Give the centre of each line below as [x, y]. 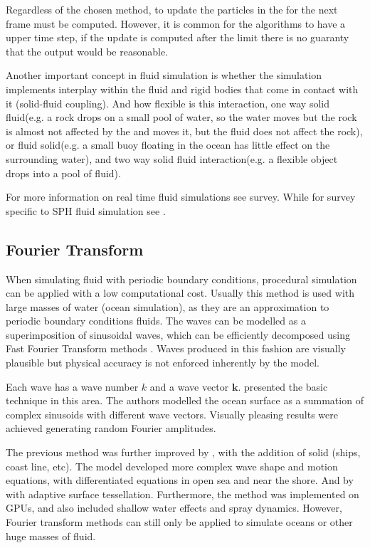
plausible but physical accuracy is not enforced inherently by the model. [163, 363]
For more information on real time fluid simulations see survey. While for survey [181, 197]
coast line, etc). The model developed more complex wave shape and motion [172, 466]
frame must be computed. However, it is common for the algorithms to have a [176, 23]
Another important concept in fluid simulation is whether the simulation [164, 75]
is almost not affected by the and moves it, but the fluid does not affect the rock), [184, 131]
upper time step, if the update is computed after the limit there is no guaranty [178, 37]
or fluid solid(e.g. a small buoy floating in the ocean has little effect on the [168, 145]
